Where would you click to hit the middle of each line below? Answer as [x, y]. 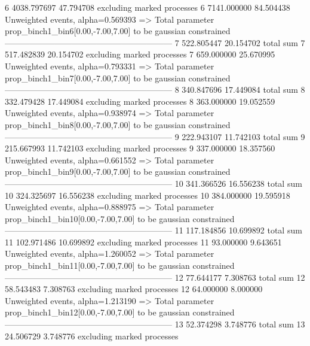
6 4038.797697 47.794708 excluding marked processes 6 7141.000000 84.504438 [148, 7]
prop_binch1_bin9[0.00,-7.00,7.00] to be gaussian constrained [118, 172]
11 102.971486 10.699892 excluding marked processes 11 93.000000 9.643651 [143, 242]
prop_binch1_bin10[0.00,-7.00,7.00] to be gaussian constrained [120, 218]
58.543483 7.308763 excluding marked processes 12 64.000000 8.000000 [134, 289]
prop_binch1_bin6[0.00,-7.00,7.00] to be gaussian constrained [118, 31]
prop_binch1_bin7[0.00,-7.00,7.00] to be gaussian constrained [118, 78]
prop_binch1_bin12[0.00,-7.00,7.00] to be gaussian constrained [120, 312]
